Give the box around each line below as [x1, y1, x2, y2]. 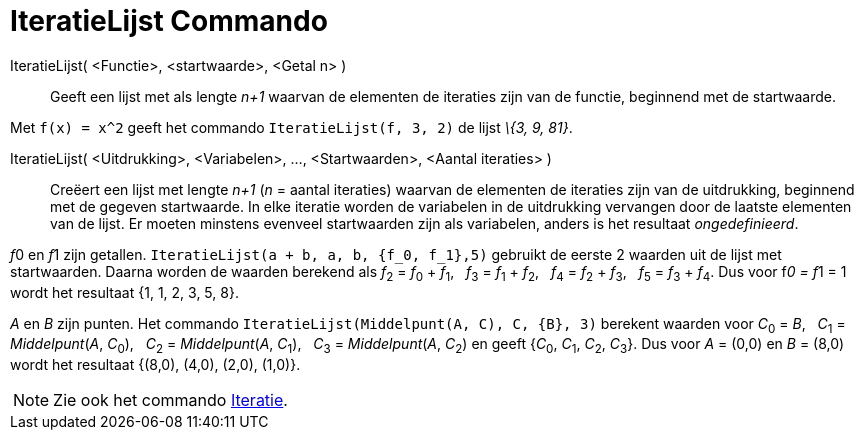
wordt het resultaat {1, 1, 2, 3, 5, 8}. [10, 283, 239, 301]
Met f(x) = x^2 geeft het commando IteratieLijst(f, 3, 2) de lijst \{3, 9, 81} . [10, 118, 573, 136]
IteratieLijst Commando [10, 4, 328, 38]
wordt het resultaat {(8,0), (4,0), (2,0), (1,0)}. [10, 356, 301, 374]
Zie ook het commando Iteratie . [53, 390, 288, 411]
